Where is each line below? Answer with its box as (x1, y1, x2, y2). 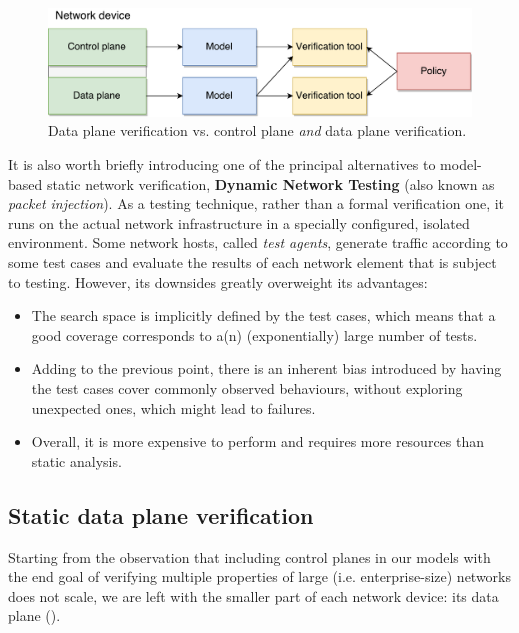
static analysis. (31, 450, 122, 471)
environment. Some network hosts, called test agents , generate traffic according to (8, 232, 508, 253)
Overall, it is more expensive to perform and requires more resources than (31, 431, 485, 452)
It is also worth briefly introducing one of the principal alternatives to (8, 154, 436, 175)
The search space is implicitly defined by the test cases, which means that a (31, 305, 496, 326)
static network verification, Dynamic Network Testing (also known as (46, 173, 495, 194)
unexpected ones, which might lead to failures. (31, 397, 316, 418)
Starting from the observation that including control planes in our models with (8, 546, 491, 567)
